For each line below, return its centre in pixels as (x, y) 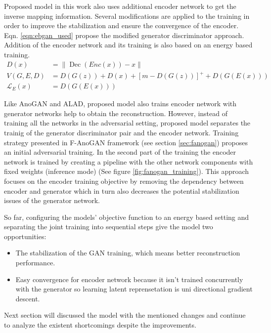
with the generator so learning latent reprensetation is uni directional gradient (134, 289)
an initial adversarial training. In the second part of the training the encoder (120, 152)
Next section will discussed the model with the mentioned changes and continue (125, 315)
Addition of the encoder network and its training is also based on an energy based (128, 45)
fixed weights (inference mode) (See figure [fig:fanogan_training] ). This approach (127, 171)
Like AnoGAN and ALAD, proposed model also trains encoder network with (120, 104)
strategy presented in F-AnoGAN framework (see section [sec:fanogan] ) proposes (126, 142)
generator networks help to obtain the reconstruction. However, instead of (116, 113)
